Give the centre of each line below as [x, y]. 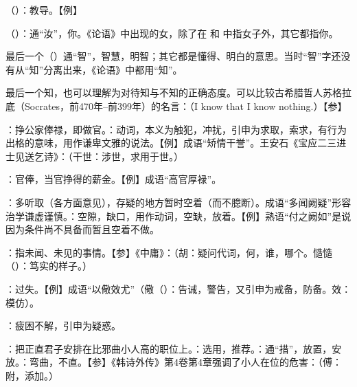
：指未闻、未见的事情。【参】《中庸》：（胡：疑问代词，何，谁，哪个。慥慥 [169, 252]
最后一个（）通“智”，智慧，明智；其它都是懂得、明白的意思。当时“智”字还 [173, 56]
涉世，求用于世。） [142, 156]
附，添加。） [32, 375]
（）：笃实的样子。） [49, 266]
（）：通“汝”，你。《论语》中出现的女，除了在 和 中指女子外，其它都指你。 [172, 33]
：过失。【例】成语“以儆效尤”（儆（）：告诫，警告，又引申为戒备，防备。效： [178, 288]
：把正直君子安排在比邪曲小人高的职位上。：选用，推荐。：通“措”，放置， [169, 348]
